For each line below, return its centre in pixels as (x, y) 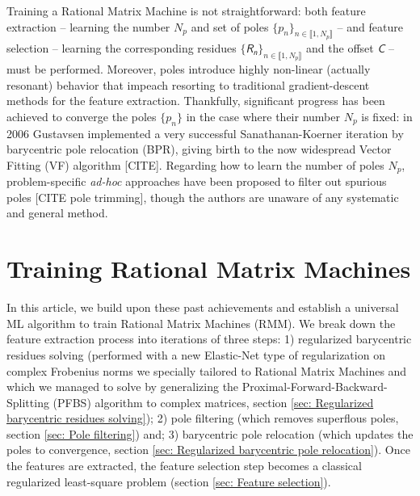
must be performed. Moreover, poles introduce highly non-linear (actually (189, 69)
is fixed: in (387, 116)
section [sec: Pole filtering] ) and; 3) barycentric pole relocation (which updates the (210, 433)
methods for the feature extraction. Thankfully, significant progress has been (196, 101)
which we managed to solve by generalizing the (123, 387)
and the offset (340, 47)
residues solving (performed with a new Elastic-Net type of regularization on (196, 354)
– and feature (370, 26)
